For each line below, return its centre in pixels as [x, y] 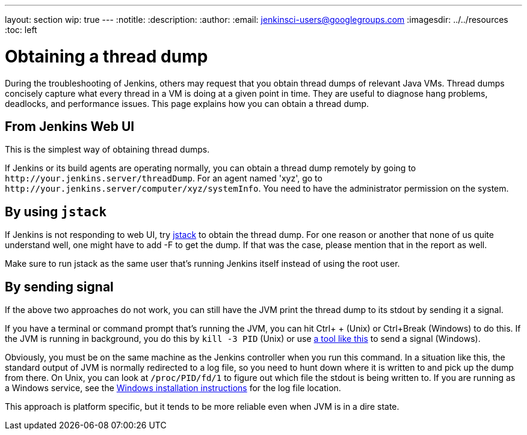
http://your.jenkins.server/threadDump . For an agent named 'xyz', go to [164, 178]
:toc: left [21, 30]
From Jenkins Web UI [70, 126]
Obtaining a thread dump [106, 56]
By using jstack [56, 211]
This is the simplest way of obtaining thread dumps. [107, 150]
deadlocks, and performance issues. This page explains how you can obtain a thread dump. [187, 103]
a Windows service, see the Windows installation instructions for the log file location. [173, 388]
